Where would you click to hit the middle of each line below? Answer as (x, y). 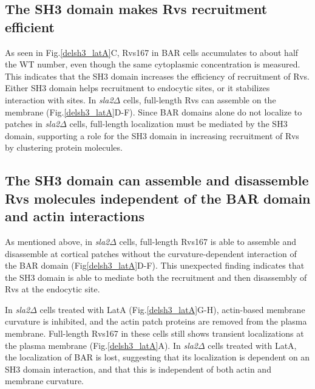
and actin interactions (75, 216)
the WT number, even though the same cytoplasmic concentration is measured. (153, 64)
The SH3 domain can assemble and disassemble (157, 180)
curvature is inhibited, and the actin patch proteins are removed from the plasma (156, 321)
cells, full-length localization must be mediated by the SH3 (178, 124)
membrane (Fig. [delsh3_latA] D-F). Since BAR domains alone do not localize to (154, 112)
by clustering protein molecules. (64, 147)
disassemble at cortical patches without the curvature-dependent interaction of (151, 253)
